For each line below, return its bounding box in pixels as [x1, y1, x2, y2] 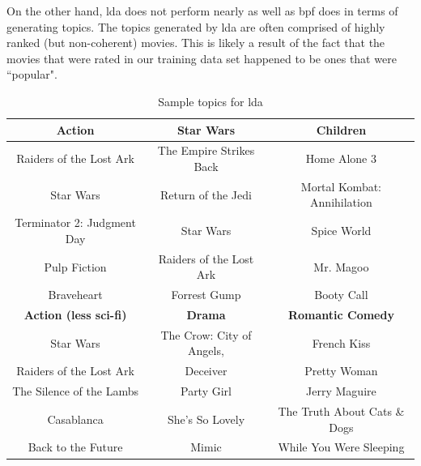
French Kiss [312, 334, 371, 351]
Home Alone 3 [305, 150, 376, 167]
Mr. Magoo [313, 258, 369, 275]
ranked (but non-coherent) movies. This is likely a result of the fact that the [6, 34, 385, 51]
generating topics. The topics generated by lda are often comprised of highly [6, 18, 385, 35]
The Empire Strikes [157, 142, 255, 159]
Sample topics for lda [158, 92, 263, 109]
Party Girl [180, 383, 232, 400]
